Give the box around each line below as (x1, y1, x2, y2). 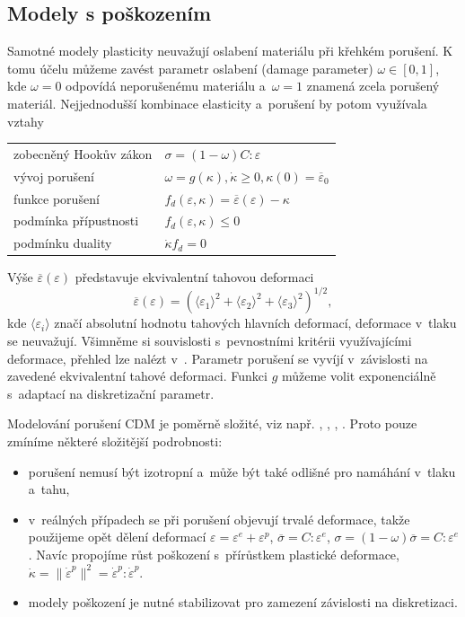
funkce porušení (13, 189, 100, 207)
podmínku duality (13, 234, 112, 252)
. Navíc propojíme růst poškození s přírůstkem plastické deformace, (28, 545, 399, 564)
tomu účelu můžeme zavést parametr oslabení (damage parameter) (7, 58, 373, 77)
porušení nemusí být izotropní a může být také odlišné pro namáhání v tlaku (28, 462, 456, 480)
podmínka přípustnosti (13, 211, 139, 230)
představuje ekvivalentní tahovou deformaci (75, 268, 314, 286)
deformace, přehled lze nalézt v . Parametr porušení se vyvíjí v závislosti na (7, 348, 428, 367)
